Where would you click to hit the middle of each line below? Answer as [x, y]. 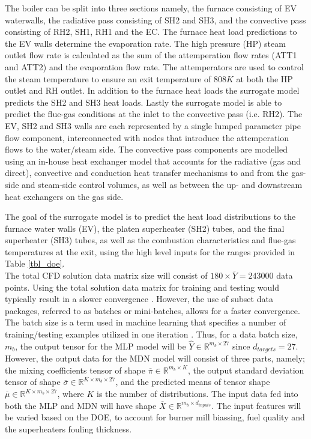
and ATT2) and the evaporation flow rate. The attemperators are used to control [154, 66]
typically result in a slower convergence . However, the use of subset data [139, 299]
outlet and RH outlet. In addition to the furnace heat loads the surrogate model [152, 90]
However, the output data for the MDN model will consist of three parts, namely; [155, 358]
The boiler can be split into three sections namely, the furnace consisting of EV [151, 8]
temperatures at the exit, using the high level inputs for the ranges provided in [150, 251]
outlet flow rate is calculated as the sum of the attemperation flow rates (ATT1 [151, 55]
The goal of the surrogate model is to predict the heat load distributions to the [150, 216]
